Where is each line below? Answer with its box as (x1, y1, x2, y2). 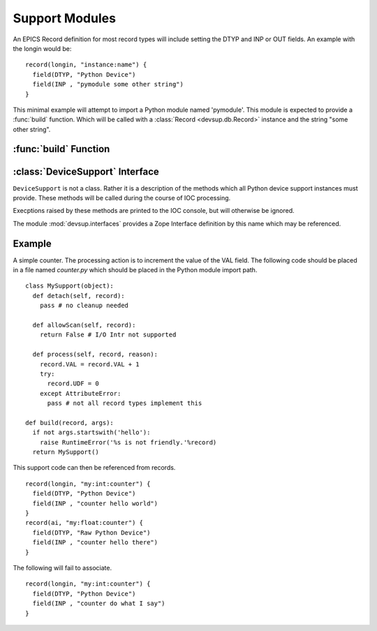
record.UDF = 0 (47, 380, 99, 387)
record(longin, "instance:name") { (25, 61, 147, 69)
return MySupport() (32, 448, 99, 456)
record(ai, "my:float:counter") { (25, 519, 143, 527)
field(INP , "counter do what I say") (32, 600, 165, 607)
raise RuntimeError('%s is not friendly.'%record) (39, 438, 217, 446)
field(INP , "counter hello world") (32, 499, 158, 507)
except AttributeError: (39, 389, 121, 397)
